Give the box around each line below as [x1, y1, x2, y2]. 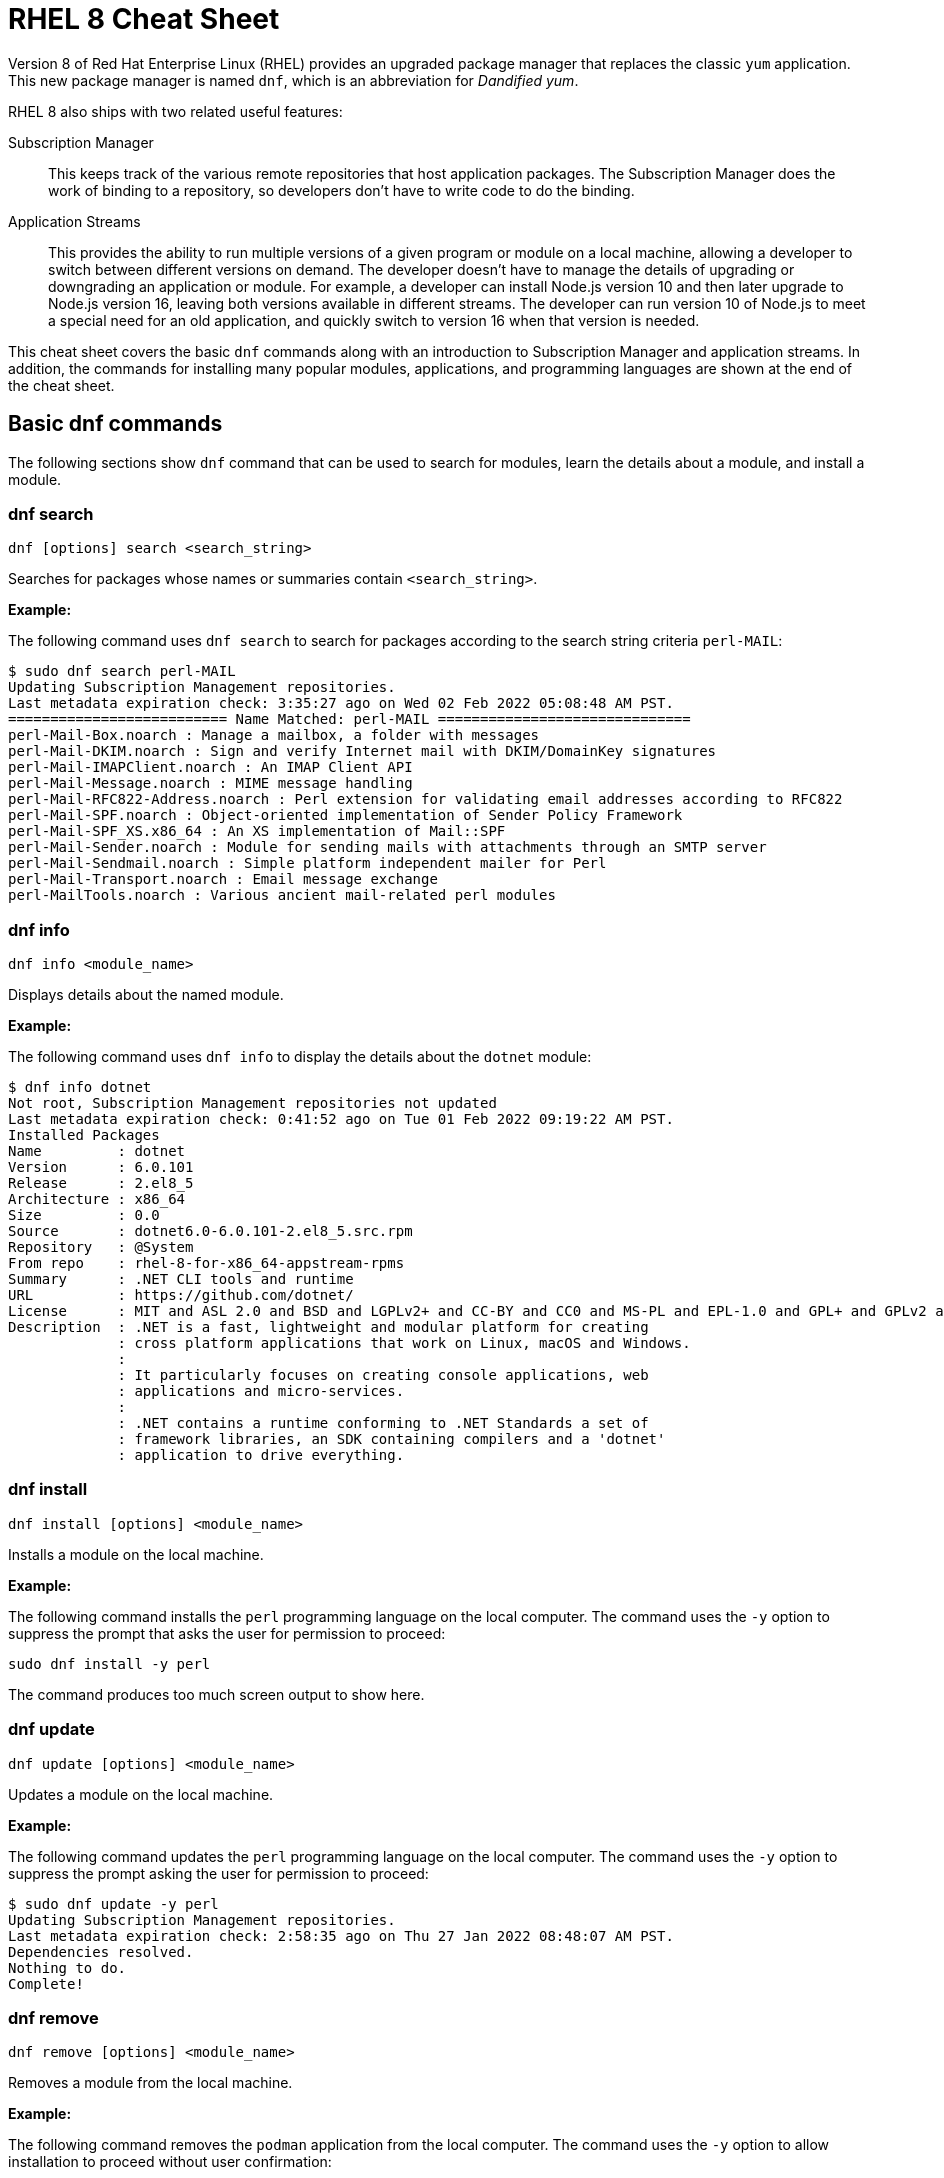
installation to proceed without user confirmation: [8, 2153, 332, 2171]
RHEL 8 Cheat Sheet [8, 2, 280, 36]
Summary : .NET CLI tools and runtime [8, 1271, 354, 1288]
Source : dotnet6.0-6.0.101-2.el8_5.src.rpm [8, 1223, 413, 1240]
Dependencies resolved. [8, 1943, 194, 1960]
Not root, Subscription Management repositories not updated [8, 1095, 497, 1112]
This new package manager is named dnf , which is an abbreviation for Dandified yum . [8, 71, 579, 89]
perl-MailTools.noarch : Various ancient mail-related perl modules [8, 887, 556, 904]
